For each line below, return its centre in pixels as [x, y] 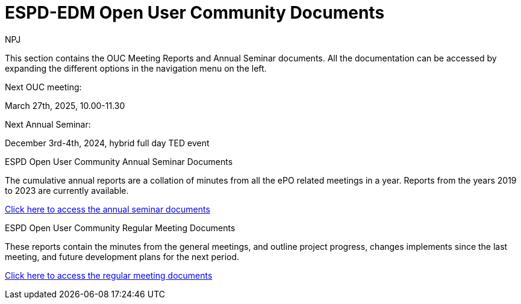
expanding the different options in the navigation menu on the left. [136, 68]
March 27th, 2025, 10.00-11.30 [65, 105]
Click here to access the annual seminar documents [108, 209]
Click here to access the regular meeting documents [109, 275]
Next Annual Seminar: [48, 124]
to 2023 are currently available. [67, 190]
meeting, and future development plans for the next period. [122, 256]
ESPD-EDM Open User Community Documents [195, 13]
